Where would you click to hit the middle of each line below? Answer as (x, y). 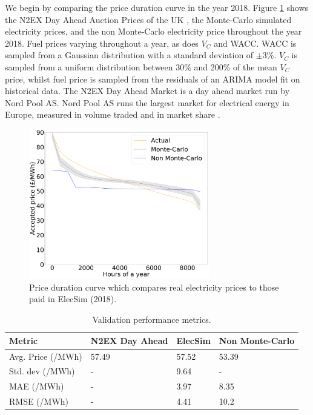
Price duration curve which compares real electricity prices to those (154, 287)
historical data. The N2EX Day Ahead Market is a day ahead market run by (147, 91)
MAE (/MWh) (37, 386)
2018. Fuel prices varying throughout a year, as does (102, 43)
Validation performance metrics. (152, 319)
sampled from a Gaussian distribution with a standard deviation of (129, 55)
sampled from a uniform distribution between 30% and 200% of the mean (141, 66)
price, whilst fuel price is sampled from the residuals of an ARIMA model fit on (153, 79)
